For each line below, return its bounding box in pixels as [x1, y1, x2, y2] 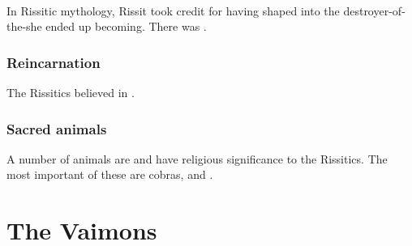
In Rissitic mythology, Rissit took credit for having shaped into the [6, 2, 340, 19]
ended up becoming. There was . [45, 18, 207, 35]
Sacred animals [6, 118, 107, 138]
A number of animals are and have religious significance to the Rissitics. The [6, 150, 388, 167]
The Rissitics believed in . [6, 84, 135, 100]
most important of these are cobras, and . [6, 166, 213, 183]
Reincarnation [6, 52, 101, 72]
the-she [6, 18, 42, 35]
